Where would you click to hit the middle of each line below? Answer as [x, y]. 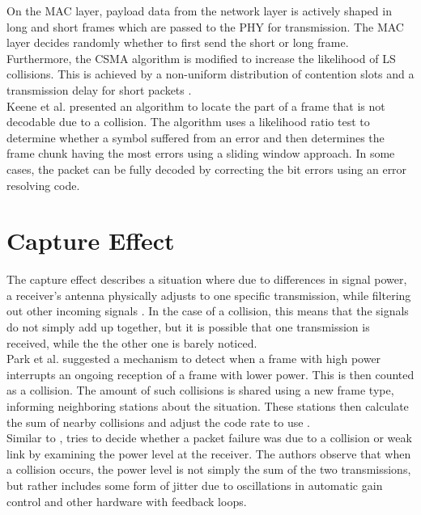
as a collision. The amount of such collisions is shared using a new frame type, [200, 390]
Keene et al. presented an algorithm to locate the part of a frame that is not [196, 106]
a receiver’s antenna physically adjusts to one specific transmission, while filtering [209, 295]
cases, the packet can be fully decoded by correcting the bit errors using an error [207, 169]
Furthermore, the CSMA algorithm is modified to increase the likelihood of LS [201, 58]
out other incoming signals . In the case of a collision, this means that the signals [208, 311]
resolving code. [43, 185]
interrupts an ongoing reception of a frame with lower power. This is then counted [210, 374]
